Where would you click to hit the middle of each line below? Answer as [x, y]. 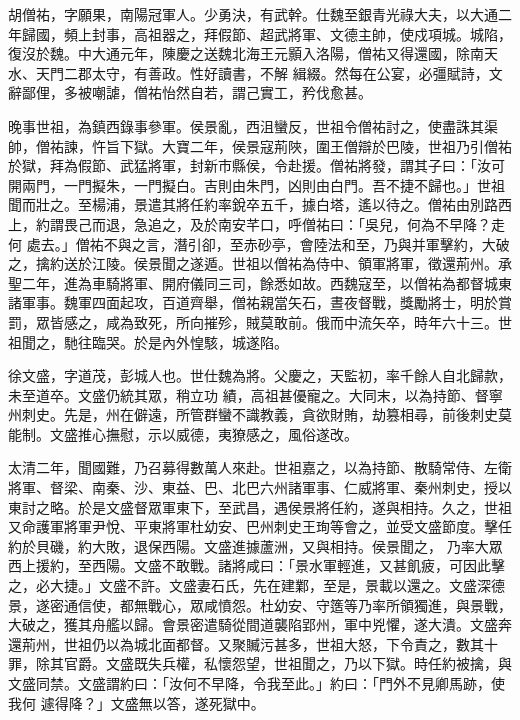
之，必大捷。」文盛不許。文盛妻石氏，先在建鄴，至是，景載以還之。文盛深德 [256, 585]
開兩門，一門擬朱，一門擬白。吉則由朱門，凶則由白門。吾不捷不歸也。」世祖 [256, 184]
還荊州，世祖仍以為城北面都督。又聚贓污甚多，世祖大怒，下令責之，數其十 [253, 643]
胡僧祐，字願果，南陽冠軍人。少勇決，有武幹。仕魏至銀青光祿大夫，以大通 [253, 14]
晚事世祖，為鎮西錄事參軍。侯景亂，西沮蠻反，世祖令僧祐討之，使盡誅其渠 [253, 125]
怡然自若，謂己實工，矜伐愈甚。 [266, 92]
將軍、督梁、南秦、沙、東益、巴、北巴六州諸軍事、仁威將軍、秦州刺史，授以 [260, 487]
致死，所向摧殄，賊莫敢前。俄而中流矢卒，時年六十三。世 [322, 321]
